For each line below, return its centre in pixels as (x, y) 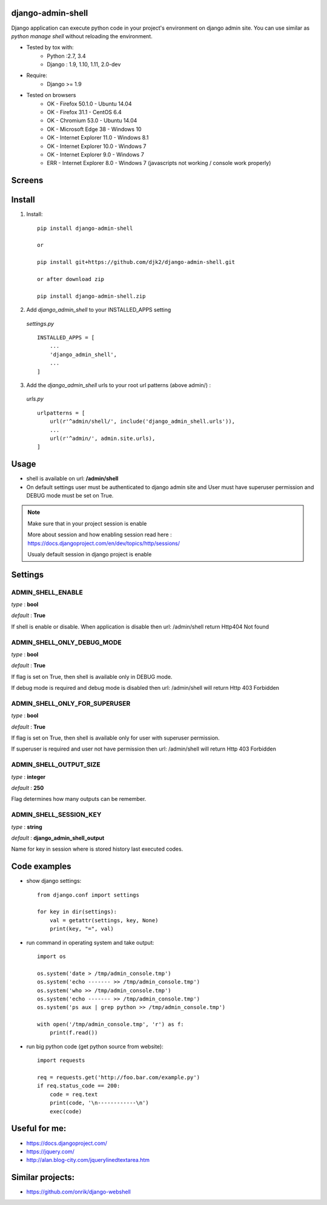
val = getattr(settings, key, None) (104, 920)
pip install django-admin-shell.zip (91, 296)
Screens (27, 181)
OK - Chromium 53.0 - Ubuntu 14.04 (92, 121)
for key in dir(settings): (77, 912)
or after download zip (71, 279)
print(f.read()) (74, 1033)
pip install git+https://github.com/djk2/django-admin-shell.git (136, 262)
